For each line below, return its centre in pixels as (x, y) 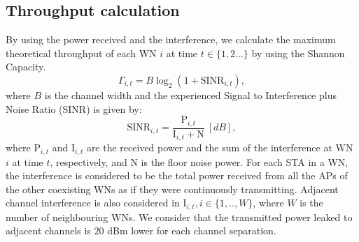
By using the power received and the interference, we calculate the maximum (171, 39)
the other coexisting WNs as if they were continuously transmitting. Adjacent (172, 189)
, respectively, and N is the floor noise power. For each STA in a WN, (199, 161)
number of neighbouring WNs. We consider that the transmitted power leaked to (179, 217)
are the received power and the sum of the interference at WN (220, 148)
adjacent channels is (48, 230)
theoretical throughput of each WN (81, 53)
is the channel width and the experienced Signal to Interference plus (190, 94)
